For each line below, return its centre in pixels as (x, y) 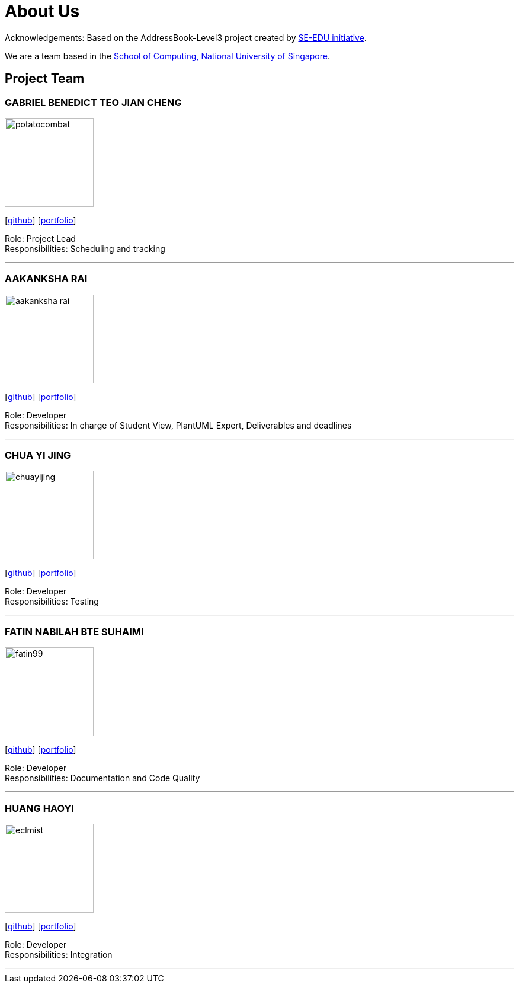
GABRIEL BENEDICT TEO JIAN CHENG (93, 102)
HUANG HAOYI (39, 808)
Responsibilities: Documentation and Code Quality (102, 778)
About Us (42, 11)
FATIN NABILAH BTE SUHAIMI (74, 632)
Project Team (45, 79)
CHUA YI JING (38, 455)
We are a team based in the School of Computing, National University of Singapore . (168, 56)
